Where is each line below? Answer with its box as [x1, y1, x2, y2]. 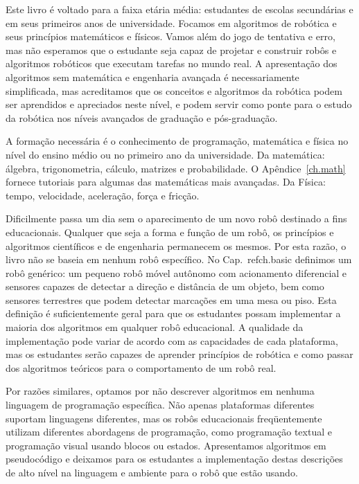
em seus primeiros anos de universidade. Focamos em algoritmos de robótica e [6, 15, 337, 30]
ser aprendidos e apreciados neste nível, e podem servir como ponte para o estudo [6, 97, 352, 111]
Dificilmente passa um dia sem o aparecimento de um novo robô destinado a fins [6, 211, 347, 226]
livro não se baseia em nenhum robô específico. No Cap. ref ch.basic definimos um [6, 252, 352, 267]
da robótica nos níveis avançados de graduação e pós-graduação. [6, 110, 278, 125]
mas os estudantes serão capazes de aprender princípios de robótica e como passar [6, 347, 353, 361]
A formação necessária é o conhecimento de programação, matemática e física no [6, 134, 349, 148]
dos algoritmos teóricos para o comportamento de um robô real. [6, 360, 277, 375]
